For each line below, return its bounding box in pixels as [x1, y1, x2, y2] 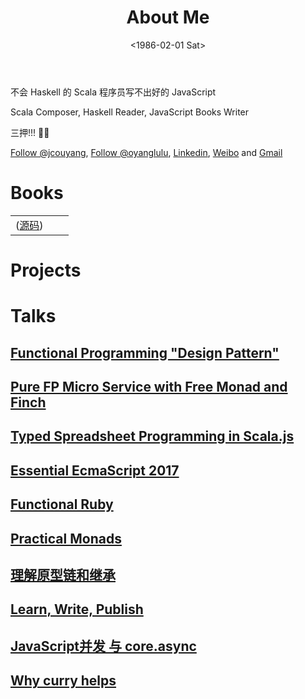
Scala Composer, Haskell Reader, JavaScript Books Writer [10, 106, 250, 118]
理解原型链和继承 [10, 566, 116, 583]
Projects [10, 259, 82, 282]
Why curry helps [10, 672, 117, 690]
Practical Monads [10, 530, 122, 547]
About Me [126, 6, 210, 29]
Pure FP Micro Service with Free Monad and [10, 379, 288, 396]
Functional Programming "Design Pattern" [10, 344, 280, 361]
